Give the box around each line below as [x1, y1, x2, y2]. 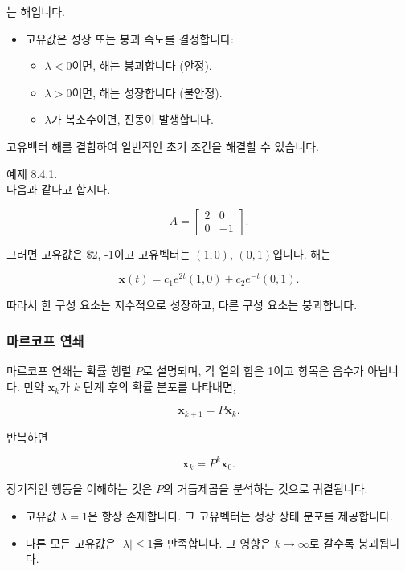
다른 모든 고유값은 [25, 534, 117, 551]
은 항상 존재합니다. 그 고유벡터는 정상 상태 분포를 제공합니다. [87, 508, 393, 524]
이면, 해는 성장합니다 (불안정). [72, 84, 223, 100]
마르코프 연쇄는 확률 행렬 [6, 362, 132, 379]
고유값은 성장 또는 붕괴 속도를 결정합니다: [25, 30, 234, 47]
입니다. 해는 [272, 245, 332, 262]
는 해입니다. [6, 3, 65, 19]
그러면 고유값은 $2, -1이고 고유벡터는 [6, 245, 190, 262]
